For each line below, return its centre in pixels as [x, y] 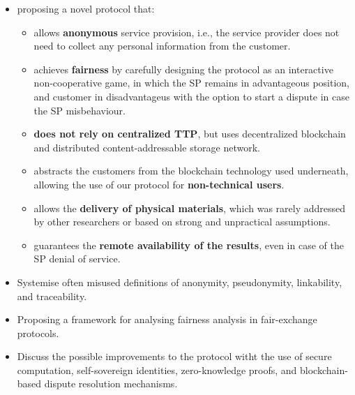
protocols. [38, 333]
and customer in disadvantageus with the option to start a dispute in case [192, 96]
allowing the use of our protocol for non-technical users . [159, 184]
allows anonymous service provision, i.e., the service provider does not [187, 32]
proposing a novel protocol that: [86, 8]
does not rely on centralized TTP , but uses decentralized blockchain [190, 134]
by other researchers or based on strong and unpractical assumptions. [182, 222]
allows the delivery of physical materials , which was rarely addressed [190, 208]
